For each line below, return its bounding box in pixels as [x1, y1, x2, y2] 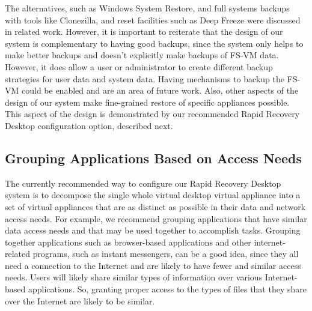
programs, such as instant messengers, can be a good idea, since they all [32, 247, 299, 260]
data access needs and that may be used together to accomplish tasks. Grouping [5, 224, 301, 237]
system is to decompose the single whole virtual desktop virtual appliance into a [5, 189, 301, 201]
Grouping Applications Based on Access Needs [5, 148, 302, 167]
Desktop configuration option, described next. [5, 119, 173, 131]
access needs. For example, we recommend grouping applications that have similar [5, 212, 307, 225]
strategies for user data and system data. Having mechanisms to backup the [5, 72, 284, 85]
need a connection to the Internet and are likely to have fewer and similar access [5, 259, 301, 271]
